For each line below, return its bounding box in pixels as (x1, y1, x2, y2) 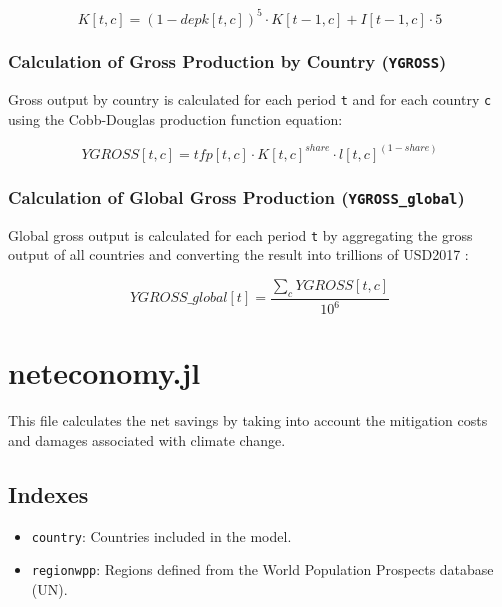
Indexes (8, 478, 89, 509)
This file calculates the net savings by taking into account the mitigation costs (8, 410, 488, 431)
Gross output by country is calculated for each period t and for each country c (8, 89, 492, 110)
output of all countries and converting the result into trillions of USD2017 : (8, 244, 469, 265)
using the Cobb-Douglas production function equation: (8, 108, 343, 129)
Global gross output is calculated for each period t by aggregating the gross (8, 224, 473, 245)
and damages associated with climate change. (8, 429, 286, 450)
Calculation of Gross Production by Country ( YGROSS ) (8, 49, 447, 74)
